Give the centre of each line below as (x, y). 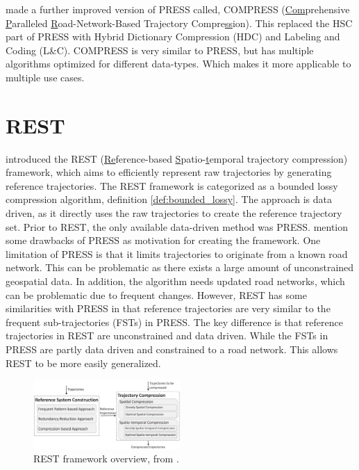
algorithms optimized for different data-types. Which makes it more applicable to (178, 64)
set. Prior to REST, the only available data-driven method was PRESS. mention (177, 226)
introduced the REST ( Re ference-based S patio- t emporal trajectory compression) (177, 158)
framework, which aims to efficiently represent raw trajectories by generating (169, 172)
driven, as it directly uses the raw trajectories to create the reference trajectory (174, 213)
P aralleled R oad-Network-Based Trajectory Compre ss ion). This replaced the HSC (179, 23)
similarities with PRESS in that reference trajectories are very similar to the (168, 308)
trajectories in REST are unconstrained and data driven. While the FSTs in (167, 335)
